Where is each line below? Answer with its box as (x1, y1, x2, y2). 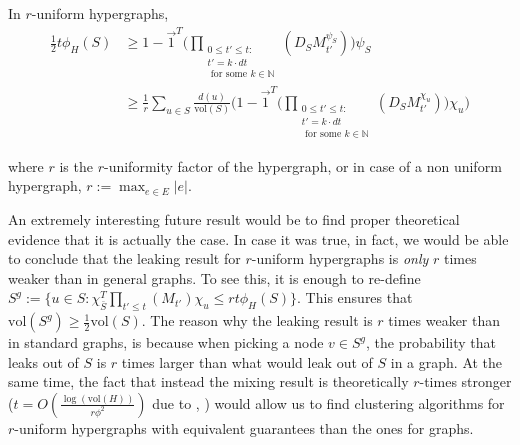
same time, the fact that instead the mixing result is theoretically (8, 371, 409, 392)
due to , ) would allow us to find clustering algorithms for (152, 392, 505, 413)
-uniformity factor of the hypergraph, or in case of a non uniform (103, 155, 502, 176)
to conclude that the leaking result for (8, 248, 241, 269)
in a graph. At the (390, 351, 503, 372)
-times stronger (419, 371, 512, 392)
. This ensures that (297, 287, 413, 308)
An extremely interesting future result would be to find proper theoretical (8, 208, 460, 229)
